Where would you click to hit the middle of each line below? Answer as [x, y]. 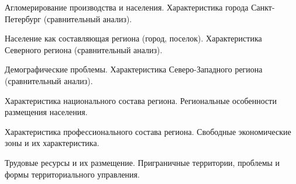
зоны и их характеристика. [52, 143]
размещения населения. [46, 112]
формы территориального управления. [72, 174]
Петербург [23, 18]
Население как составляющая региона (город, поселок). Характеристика [133, 38]
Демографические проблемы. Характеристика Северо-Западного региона [134, 69]
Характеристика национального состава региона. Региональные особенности [141, 100]
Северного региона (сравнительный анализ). [84, 49]
